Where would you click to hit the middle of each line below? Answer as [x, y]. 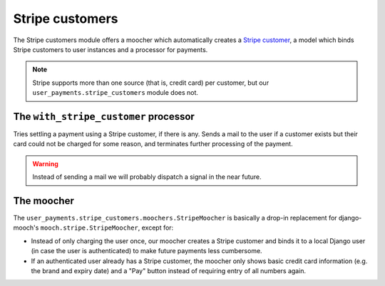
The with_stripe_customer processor [104, 117]
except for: [158, 228]
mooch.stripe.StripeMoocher [89, 228]
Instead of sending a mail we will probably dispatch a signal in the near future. [147, 177]
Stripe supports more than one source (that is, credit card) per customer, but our [151, 83]
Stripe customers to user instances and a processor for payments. [111, 49]
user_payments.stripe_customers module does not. [115, 93]
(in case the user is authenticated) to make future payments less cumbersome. [147, 251]
